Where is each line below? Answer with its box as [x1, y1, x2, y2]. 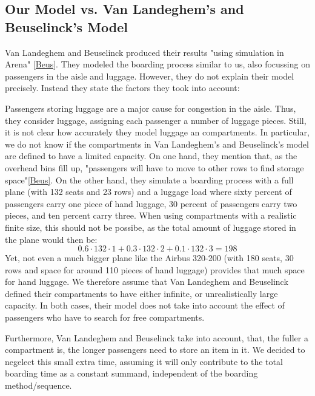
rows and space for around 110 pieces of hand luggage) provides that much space [5, 263, 305, 276]
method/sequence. [5, 379, 72, 392]
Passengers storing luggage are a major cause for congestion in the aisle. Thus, [5, 101, 296, 114]
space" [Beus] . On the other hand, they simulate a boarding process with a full [5, 173, 294, 186]
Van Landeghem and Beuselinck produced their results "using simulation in [5, 46, 284, 58]
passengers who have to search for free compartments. [5, 311, 205, 324]
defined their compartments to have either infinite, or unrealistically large [5, 287, 278, 299]
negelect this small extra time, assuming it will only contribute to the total [5, 355, 283, 367]
